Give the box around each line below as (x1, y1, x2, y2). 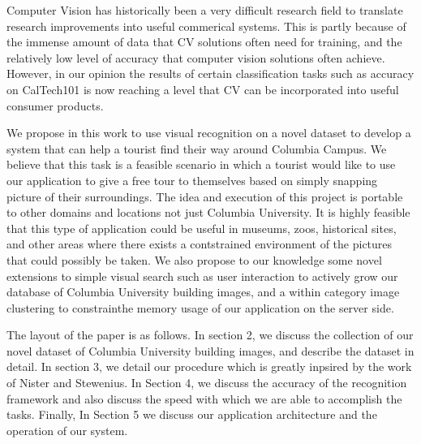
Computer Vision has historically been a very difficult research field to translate (6, 2, 403, 18)
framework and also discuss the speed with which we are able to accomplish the (6, 390, 402, 407)
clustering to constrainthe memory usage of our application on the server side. (6, 299, 394, 316)
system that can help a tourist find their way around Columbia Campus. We (6, 140, 387, 157)
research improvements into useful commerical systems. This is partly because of (6, 17, 406, 34)
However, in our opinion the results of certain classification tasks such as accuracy (6, 65, 415, 82)
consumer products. (6, 97, 104, 114)
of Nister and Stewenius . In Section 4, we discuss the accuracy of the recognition (6, 374, 407, 391)
